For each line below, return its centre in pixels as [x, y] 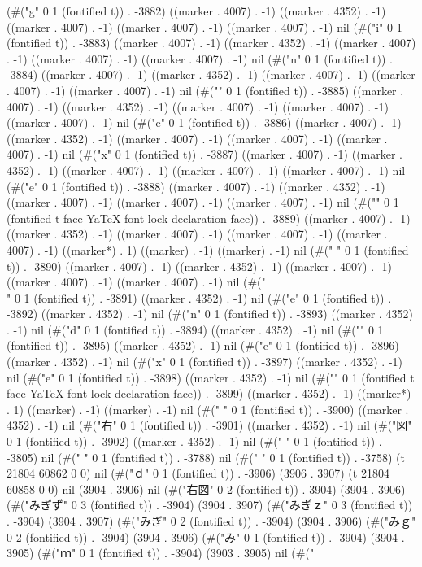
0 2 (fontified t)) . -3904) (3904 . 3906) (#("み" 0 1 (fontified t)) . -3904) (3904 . [206, 536]
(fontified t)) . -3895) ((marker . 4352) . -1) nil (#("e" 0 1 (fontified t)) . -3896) [203, 345]
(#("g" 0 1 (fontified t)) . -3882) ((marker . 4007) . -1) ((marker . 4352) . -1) [196, 11]
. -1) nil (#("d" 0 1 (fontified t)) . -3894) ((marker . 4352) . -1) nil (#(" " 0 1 [195, 329]
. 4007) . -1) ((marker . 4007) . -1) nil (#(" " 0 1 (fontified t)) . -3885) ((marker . [205, 90]
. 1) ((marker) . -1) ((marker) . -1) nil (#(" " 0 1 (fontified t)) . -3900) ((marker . [208, 409]
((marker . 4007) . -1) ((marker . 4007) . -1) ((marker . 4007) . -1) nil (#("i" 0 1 [204, 26]
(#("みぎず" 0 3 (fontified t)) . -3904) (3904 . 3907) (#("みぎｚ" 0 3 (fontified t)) [210, 505]
